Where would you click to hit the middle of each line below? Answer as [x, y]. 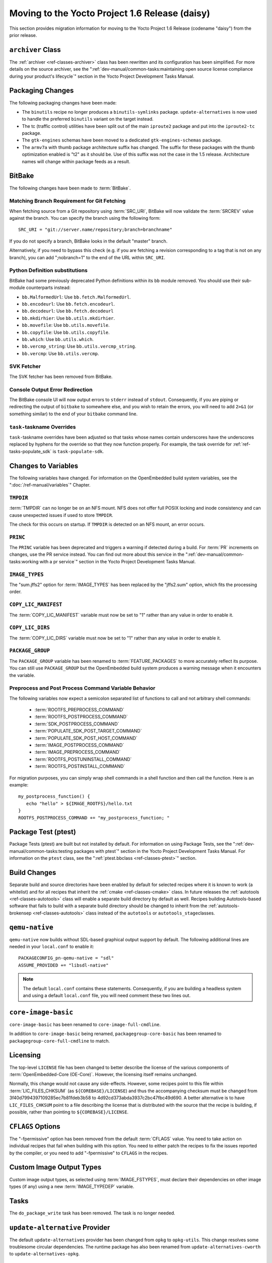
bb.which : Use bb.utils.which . [58, 339]
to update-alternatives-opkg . [45, 1254]
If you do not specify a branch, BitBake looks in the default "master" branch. [88, 241]
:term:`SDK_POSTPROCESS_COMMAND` [77, 724]
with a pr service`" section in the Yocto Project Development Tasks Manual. [118, 561]
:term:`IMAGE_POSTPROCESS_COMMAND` [79, 745]
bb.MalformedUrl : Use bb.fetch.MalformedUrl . [76, 297]
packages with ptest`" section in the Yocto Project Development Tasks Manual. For [159, 851]
